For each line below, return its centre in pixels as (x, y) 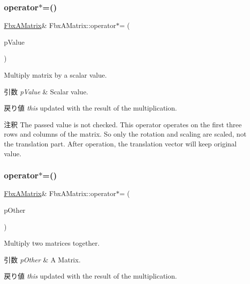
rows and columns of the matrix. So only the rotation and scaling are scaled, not (125, 134)
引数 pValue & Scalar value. (46, 91)
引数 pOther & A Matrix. (42, 259)
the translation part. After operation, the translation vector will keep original (120, 143)
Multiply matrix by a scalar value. (56, 75)
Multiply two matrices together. (52, 243)
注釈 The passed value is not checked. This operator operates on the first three (123, 124)
